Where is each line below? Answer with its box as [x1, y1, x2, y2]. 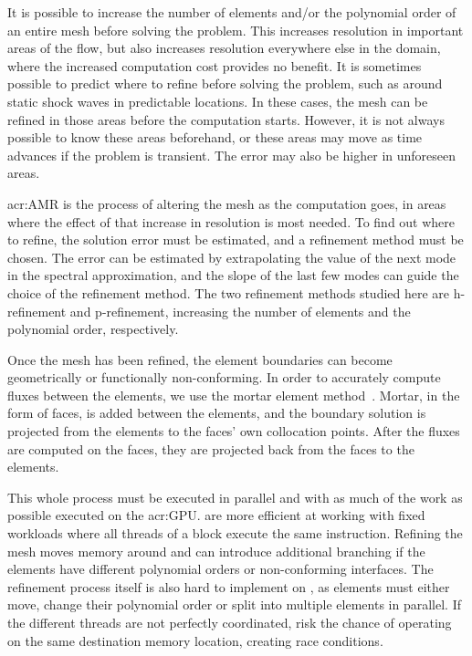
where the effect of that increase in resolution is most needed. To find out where [7, 212, 456, 231]
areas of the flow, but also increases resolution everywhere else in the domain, [7, 38, 441, 57]
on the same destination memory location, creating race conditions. [7, 630, 383, 650]
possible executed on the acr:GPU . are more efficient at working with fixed [7, 505, 425, 525]
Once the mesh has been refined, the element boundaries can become [7, 349, 393, 369]
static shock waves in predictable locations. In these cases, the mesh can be [7, 91, 428, 110]
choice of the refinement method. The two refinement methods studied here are [7, 283, 450, 302]
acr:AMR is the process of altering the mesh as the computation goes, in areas [7, 193, 446, 213]
